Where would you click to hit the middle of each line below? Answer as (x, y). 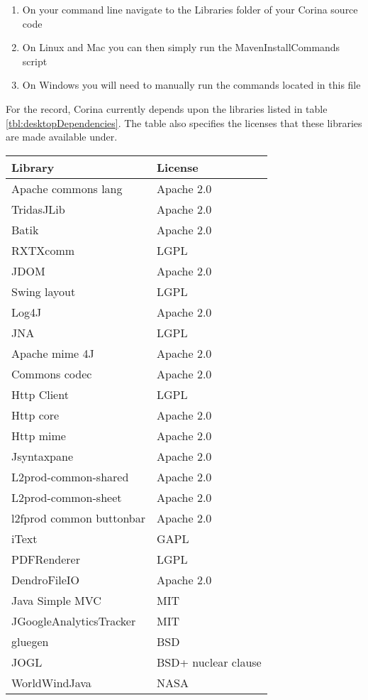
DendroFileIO (46, 579)
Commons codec (52, 373)
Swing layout (44, 291)
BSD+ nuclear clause (209, 662)
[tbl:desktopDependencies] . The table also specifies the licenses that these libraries (184, 122)
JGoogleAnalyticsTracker (74, 620)
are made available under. (62, 137)
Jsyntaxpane (42, 456)
